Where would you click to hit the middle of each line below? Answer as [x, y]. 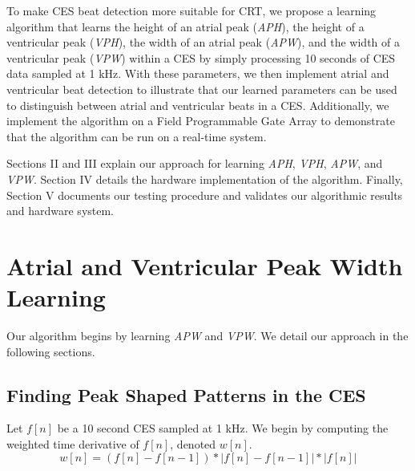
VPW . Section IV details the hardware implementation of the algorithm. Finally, [205, 179]
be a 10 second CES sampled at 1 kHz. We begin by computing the [223, 428]
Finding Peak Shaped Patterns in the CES [186, 394]
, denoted [193, 444]
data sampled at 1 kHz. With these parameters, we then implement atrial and [198, 73]
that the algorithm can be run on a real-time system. [137, 136]
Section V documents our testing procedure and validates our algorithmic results [205, 195]
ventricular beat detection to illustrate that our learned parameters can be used [202, 89]
